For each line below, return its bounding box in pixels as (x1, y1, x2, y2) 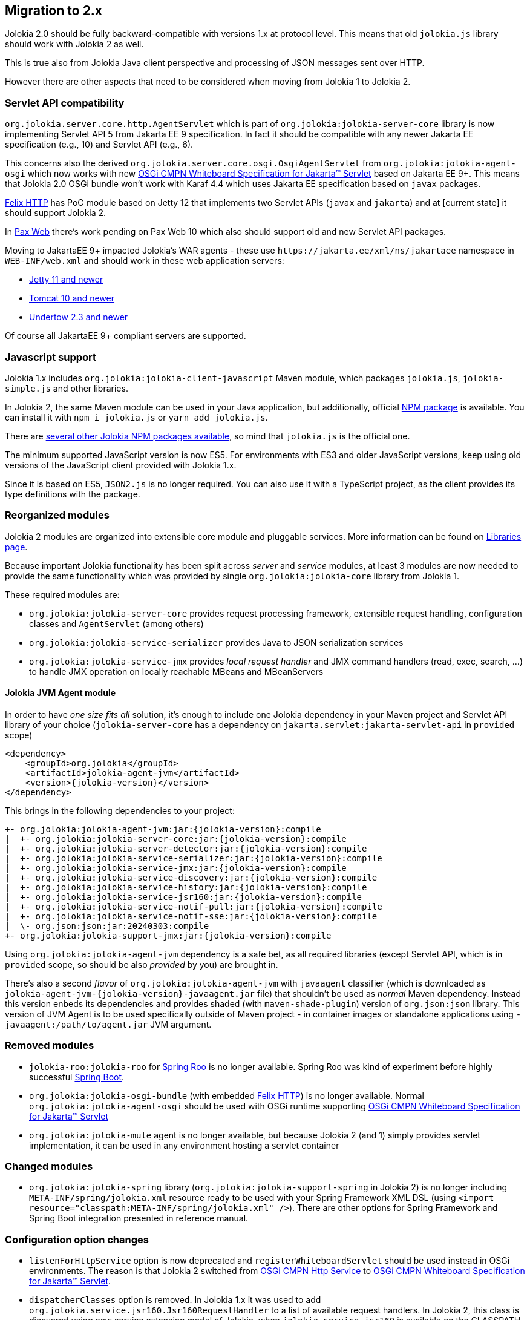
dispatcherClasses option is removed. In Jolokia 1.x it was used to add (29, 1295, 321, 1305)
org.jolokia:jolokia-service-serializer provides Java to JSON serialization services (29, 637, 404, 648)
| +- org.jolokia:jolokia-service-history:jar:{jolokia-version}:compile (5, 882, 367, 892)
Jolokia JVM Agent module (5, 688, 116, 698)
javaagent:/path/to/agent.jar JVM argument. (5, 1019, 212, 1029)
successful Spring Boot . (29, 1071, 125, 1082)
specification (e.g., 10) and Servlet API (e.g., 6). (5, 139, 194, 150)
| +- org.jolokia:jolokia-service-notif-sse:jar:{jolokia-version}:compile (5, 911, 378, 921)
